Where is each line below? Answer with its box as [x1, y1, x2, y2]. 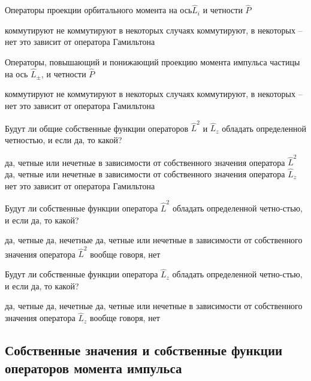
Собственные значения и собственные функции [5, 341, 283, 359]
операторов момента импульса [5, 358, 182, 377]
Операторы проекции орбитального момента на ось [5, 4, 192, 16]
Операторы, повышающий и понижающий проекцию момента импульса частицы [5, 56, 300, 68]
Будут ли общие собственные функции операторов [5, 122, 189, 134]
